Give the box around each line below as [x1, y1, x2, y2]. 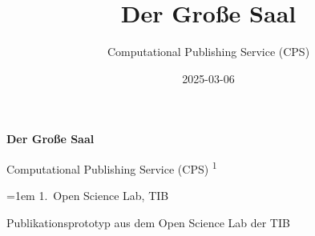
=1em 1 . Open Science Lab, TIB [6, 187, 169, 204]
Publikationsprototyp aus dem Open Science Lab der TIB [6, 214, 290, 230]
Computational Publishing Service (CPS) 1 [6, 158, 217, 177]
